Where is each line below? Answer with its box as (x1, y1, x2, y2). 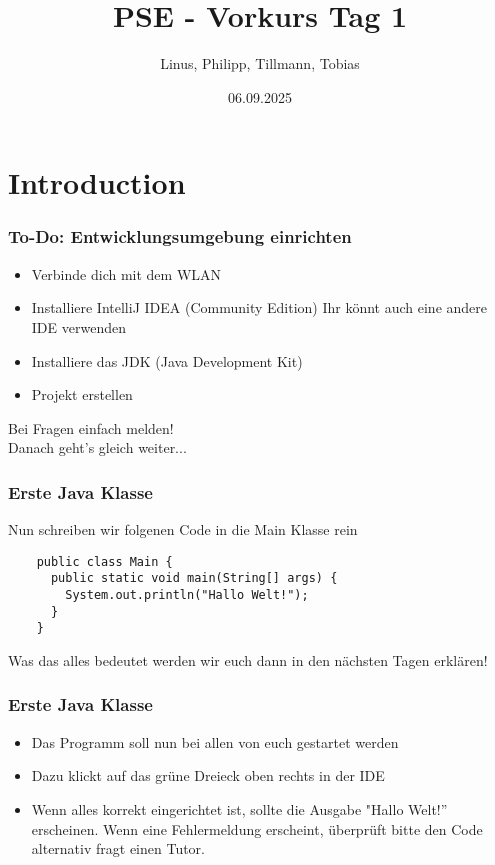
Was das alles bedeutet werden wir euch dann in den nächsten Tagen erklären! (8, 649, 488, 670)
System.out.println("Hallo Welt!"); (65, 588, 309, 602)
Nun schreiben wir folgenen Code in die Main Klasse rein (8, 519, 358, 540)
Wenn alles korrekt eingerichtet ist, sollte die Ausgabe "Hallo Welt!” (31, 798, 448, 819)
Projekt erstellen (31, 384, 133, 405)
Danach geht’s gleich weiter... (8, 437, 187, 458)
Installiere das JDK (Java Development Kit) (31, 350, 303, 371)
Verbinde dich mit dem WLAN (31, 263, 222, 284)
